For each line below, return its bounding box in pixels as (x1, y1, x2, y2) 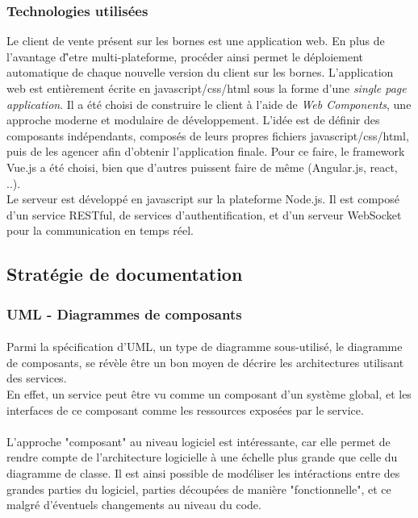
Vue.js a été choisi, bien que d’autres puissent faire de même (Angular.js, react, (6, 158, 398, 175)
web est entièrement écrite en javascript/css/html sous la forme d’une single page (6, 80, 407, 96)
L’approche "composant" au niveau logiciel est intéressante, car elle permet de (6, 432, 391, 449)
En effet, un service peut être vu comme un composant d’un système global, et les (6, 385, 412, 402)
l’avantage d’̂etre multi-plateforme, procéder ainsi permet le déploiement (6, 48, 364, 65)
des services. (6, 370, 67, 386)
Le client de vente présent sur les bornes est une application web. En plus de (6, 32, 385, 49)
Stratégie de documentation (6, 261, 243, 286)
